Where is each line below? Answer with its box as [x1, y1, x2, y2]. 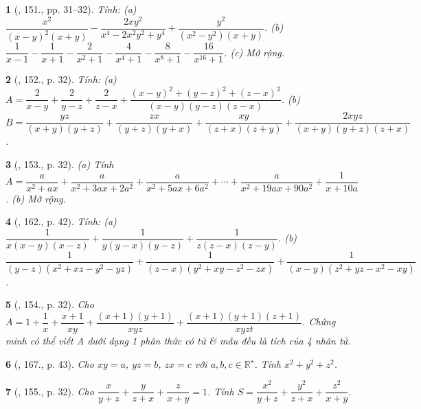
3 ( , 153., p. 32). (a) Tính [5, 156, 114, 171]
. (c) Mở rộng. [224, 45, 285, 59]
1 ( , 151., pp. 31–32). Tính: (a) [5, 2, 137, 16]
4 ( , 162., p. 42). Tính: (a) [5, 214, 117, 229]
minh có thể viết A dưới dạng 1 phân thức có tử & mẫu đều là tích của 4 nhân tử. [5, 334, 351, 348]
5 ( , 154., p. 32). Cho [5, 297, 94, 312]
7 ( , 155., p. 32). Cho [5, 384, 94, 398]
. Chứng [302, 314, 336, 329]
